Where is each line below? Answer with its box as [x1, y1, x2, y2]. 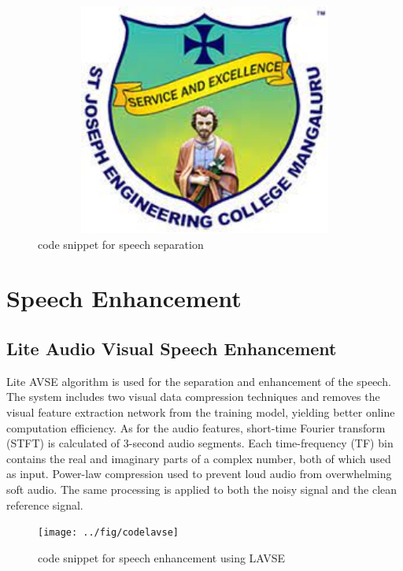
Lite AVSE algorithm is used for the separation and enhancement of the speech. [6, 373, 391, 389]
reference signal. [6, 496, 83, 513]
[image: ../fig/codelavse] [38, 527, 179, 539]
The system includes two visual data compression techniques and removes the [6, 388, 380, 405]
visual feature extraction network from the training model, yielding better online [6, 403, 395, 420]
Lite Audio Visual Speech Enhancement [6, 336, 337, 360]
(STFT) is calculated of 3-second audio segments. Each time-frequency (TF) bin [6, 435, 394, 451]
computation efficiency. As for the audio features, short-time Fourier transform [6, 419, 386, 436]
